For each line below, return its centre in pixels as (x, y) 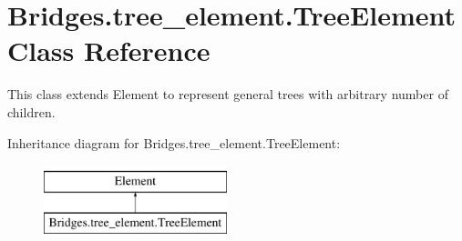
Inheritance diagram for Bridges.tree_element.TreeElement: (174, 142)
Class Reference (109, 50)
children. (31, 111)
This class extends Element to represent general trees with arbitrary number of (228, 94)
